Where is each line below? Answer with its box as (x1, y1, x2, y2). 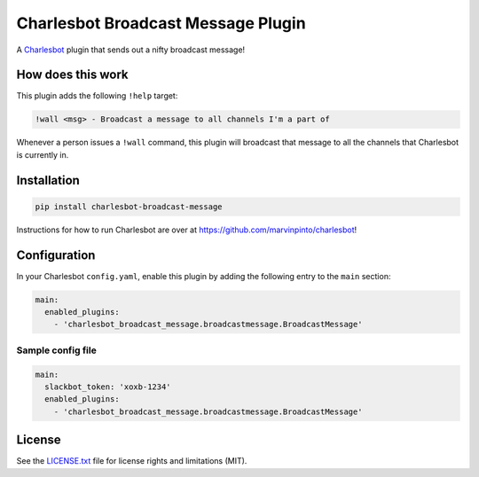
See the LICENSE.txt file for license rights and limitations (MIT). (16, 456, 247, 466)
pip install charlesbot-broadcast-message (35, 201, 223, 212)
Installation (16, 173, 80, 188)
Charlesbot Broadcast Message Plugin (16, 13, 306, 33)
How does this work (16, 67, 129, 82)
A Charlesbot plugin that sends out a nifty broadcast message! (16, 44, 246, 55)
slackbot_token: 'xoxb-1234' (44, 382, 172, 392)
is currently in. (16, 149, 69, 160)
